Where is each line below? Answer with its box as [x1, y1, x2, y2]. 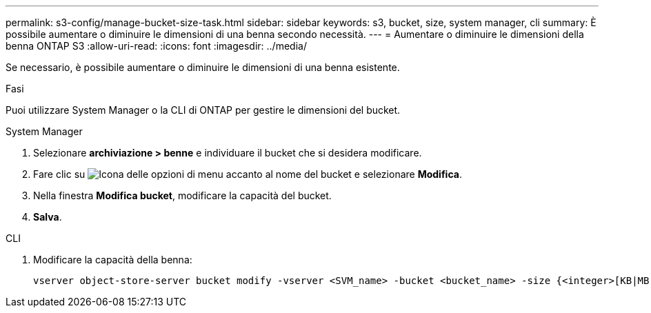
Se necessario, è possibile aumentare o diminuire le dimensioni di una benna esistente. [6, 61, 400, 73]
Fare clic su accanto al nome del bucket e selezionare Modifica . [33, 168, 462, 180]
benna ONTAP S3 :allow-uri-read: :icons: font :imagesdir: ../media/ [6, 40, 307, 52]
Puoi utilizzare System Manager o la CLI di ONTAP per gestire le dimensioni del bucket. [6, 104, 401, 116]
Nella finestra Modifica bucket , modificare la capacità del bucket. [33, 190, 332, 201]
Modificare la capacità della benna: [33, 254, 192, 265]
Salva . [33, 211, 62, 223]
